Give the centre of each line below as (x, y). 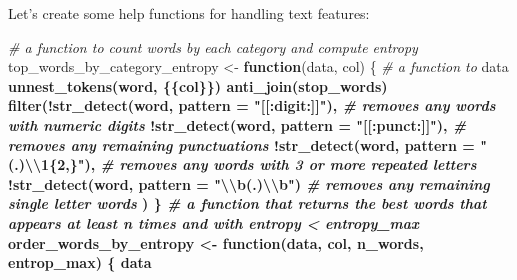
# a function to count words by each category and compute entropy (213, 46)
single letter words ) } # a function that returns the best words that (247, 203)
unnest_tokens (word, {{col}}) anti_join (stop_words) (198, 85)
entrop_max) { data (80, 262)
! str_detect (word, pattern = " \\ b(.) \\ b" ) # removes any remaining (249, 183)
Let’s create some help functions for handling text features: (189, 13)
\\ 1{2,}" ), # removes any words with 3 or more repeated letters (250, 164)
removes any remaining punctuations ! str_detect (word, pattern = (241, 144)
